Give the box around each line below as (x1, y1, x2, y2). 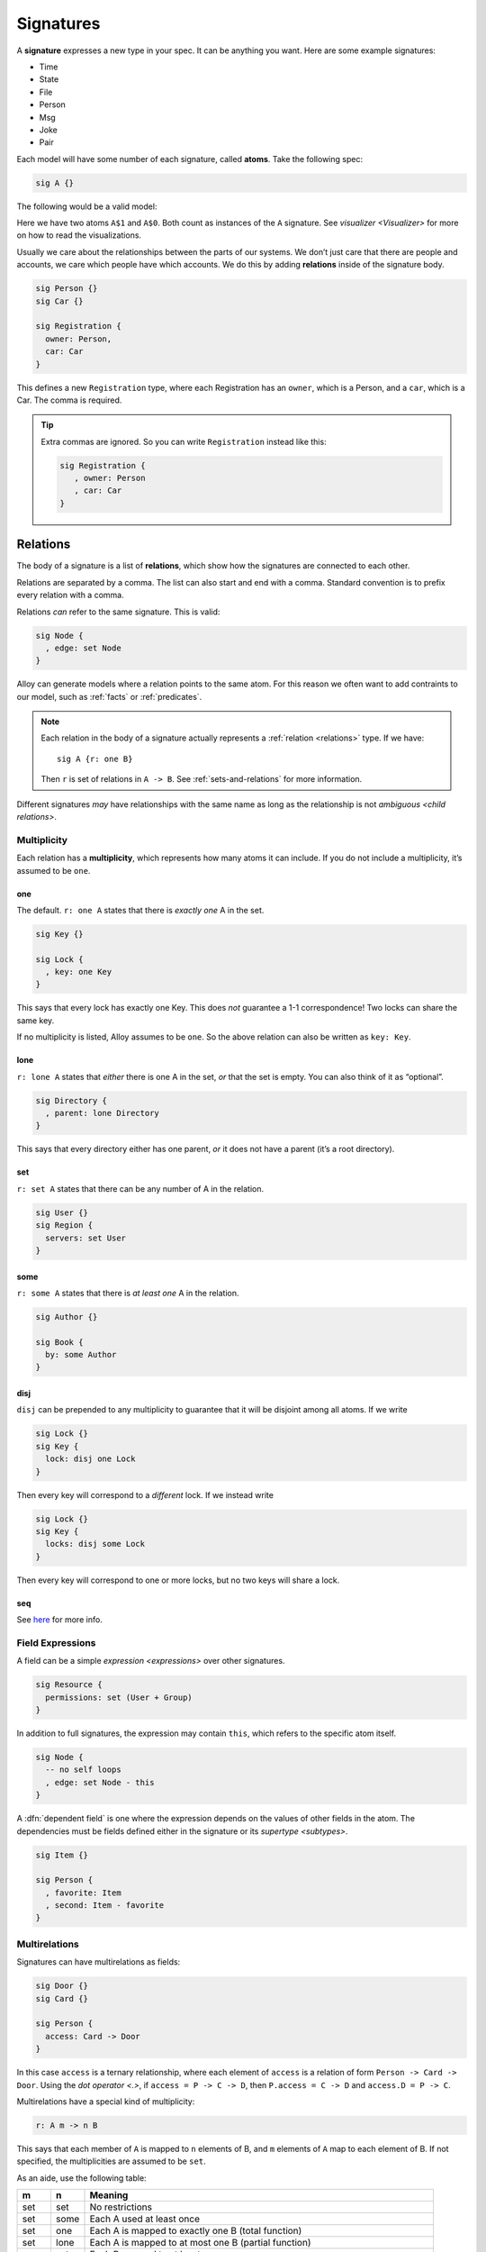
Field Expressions (16, 1636, 96, 1648)
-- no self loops (45, 1765, 121, 1775)
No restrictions (89, 2201, 153, 2213)
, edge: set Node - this (45, 1777, 155, 1787)
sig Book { (35, 1337, 84, 1347)
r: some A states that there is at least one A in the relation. (16, 1287, 239, 1298)
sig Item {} (35, 1849, 89, 1860)
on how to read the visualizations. (16, 230, 142, 241)
